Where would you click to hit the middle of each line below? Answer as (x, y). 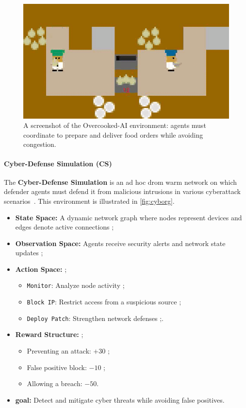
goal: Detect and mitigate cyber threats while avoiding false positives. (120, 399)
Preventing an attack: (59, 351)
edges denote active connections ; (65, 227)
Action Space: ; (41, 269)
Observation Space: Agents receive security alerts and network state (120, 243)
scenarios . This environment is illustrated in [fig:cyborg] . (89, 201)
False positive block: (57, 367)
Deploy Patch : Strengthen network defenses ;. (95, 318)
